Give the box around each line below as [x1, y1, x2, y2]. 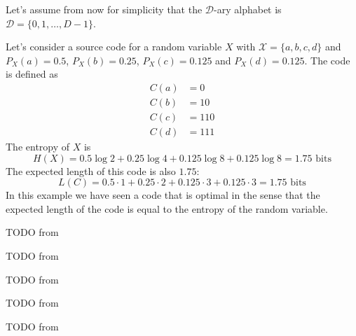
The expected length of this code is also [6, 163, 176, 178]
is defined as [6, 66, 58, 81]
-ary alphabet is [214, 2, 282, 16]
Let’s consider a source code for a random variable [6, 39, 222, 54]
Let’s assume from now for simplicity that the [6, 2, 203, 16]
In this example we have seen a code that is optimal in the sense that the [6, 188, 320, 202]
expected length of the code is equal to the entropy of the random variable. [6, 201, 328, 216]
